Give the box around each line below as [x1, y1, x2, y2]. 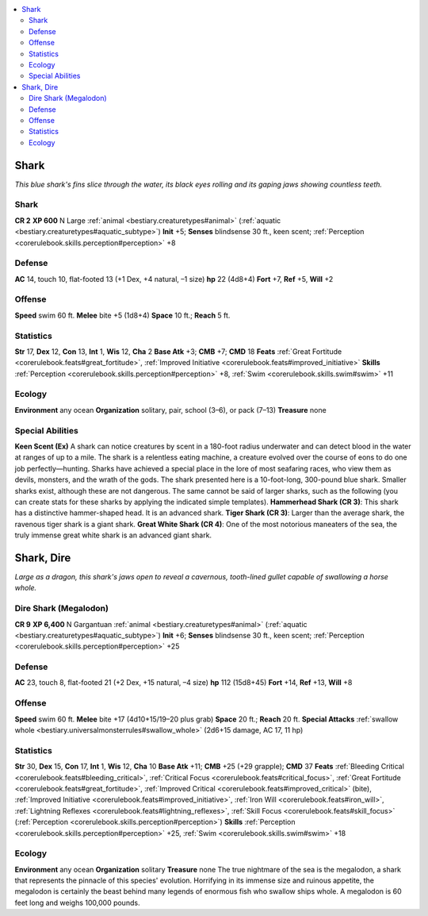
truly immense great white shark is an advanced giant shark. [14, 530, 212, 540]
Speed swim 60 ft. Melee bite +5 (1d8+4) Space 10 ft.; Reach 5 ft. [14, 310, 231, 320]
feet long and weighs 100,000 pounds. [14, 898, 140, 907]
